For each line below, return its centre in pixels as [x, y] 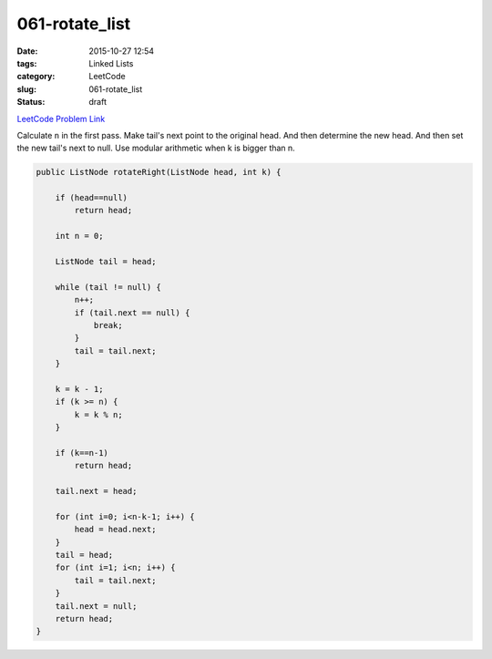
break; [108, 325]
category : [36, 77]
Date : [27, 51]
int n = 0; [79, 236]
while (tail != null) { [108, 287]
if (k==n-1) [82, 453]
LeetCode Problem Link [61, 118]
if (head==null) [91, 198]
